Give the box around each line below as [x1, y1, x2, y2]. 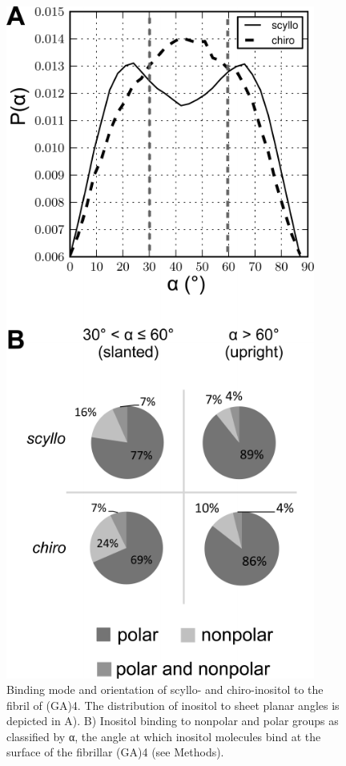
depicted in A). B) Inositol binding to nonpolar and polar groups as [6, 712, 339, 729]
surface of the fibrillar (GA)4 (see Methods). [6, 744, 224, 760]
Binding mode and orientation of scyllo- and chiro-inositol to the [6, 681, 324, 698]
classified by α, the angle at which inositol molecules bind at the [6, 728, 321, 744]
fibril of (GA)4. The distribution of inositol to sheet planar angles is [6, 696, 340, 713]
